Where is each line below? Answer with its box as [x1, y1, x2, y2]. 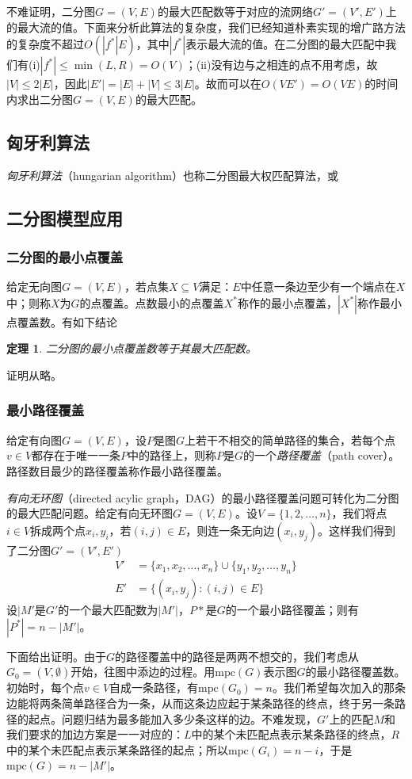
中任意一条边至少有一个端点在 [240, 278, 396, 295]
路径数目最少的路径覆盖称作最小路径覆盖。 [6, 462, 228, 479]
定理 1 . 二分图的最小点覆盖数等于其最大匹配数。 [6, 340, 257, 357]
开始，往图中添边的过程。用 [71, 663, 216, 680]
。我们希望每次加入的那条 [272, 679, 406, 696]
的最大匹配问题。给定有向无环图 [6, 505, 173, 521]
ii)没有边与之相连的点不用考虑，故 [200, 56, 378, 73]
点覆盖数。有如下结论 [6, 313, 117, 330]
